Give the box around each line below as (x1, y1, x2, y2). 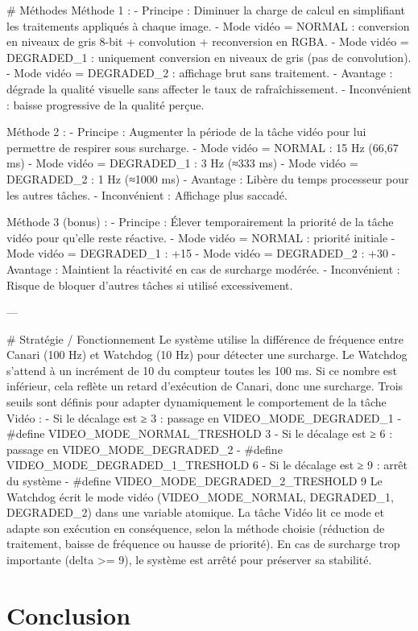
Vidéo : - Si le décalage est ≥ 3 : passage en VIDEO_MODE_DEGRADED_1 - (6, 409, 402, 426)
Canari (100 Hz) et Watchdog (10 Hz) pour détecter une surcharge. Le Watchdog (6, 346, 408, 363)
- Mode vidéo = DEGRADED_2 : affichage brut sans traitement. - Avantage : (6, 64, 393, 81)
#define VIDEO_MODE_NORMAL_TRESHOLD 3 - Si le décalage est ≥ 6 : (6, 425, 393, 442)
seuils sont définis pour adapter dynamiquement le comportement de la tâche (6, 394, 387, 410)
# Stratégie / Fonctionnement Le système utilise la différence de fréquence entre (6, 330, 404, 347)
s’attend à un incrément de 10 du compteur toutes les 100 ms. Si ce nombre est (6, 361, 397, 378)
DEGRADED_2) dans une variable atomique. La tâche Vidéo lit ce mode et (6, 504, 384, 521)
